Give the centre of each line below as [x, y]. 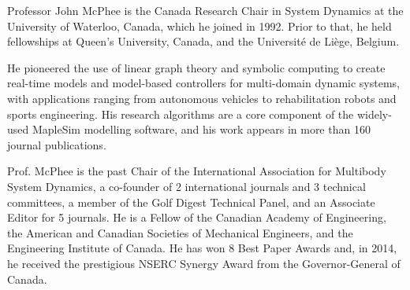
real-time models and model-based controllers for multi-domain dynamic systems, [203, 83]
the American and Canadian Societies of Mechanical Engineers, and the [180, 232]
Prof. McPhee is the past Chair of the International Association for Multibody [197, 171]
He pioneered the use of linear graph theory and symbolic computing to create [196, 67]
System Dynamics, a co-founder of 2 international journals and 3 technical [186, 186]
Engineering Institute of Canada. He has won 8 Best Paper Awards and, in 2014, [202, 248]
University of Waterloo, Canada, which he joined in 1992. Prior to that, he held [199, 26]
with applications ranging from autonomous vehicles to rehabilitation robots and [202, 98]
